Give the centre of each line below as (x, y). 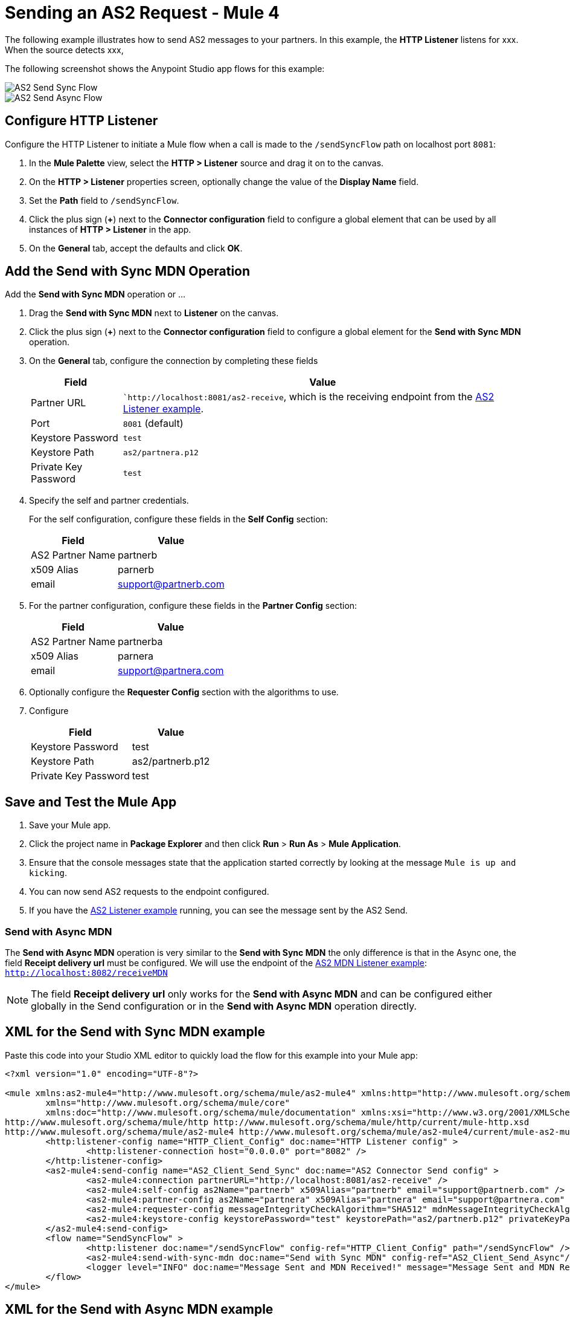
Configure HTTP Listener (82, 121)
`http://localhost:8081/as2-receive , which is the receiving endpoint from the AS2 (309, 397)
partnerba (140, 642)
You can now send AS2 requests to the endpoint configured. (149, 892)
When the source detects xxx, (64, 50)
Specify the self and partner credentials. (109, 501)
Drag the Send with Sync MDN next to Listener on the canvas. (154, 313)
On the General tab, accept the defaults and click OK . (136, 248)
